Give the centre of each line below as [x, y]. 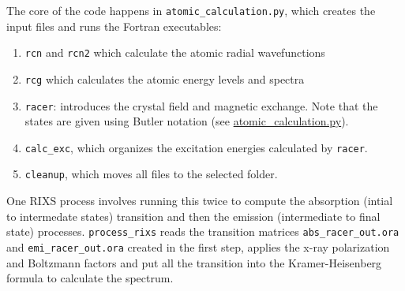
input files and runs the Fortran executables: [114, 26]
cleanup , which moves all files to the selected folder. [151, 174]
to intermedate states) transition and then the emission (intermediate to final [193, 216]
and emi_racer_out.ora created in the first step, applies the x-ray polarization [198, 246]
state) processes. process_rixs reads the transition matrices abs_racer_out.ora [203, 231]
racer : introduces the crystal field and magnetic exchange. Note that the [201, 105]
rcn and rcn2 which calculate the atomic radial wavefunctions [175, 52]
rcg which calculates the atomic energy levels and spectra [165, 78]
